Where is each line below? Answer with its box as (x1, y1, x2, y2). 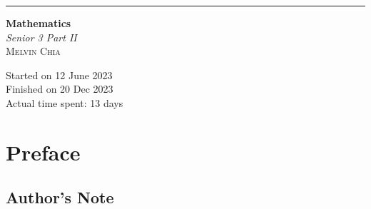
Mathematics (6, 16, 71, 30)
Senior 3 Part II (6, 29, 77, 44)
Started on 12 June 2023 (6, 67, 113, 82)
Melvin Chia (6, 44, 61, 58)
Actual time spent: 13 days (6, 95, 123, 110)
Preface (6, 137, 81, 166)
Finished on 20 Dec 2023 (6, 81, 113, 96)
